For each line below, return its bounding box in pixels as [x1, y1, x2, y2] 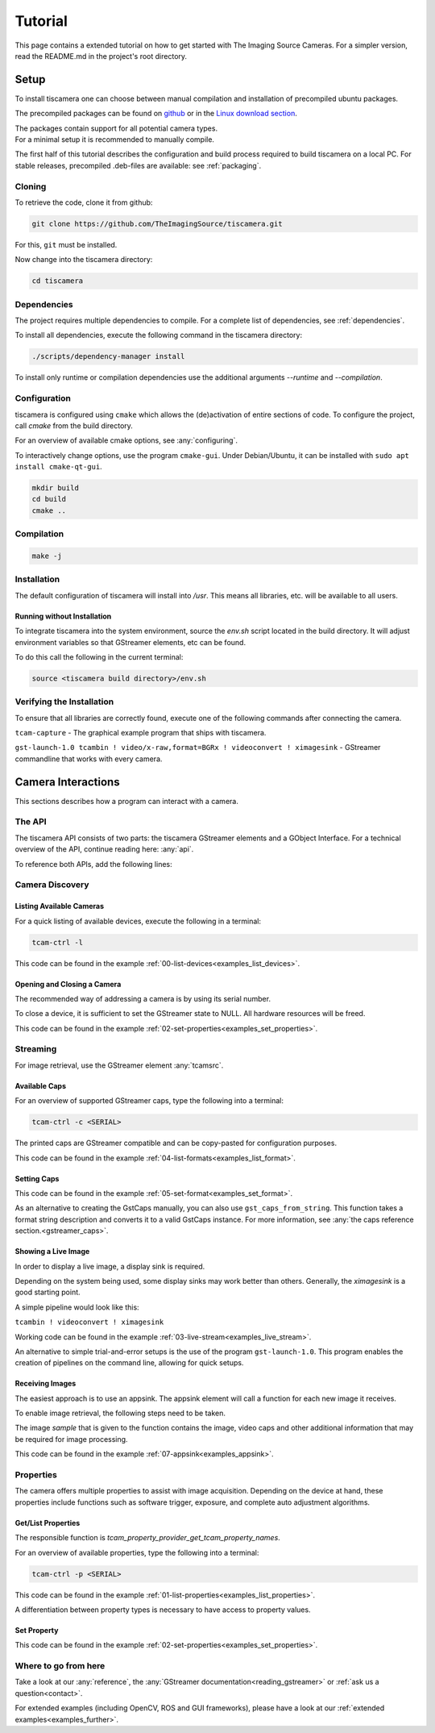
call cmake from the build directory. [14, 420, 133, 431]
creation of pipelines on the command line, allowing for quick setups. [14, 1358, 244, 1368]
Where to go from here [14, 1660, 106, 1672]
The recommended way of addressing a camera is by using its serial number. [14, 994, 271, 1003]
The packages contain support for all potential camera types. [14, 123, 217, 133]
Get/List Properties [14, 1518, 81, 1527]
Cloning [14, 181, 47, 192]
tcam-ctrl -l [31, 938, 84, 947]
